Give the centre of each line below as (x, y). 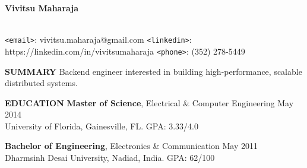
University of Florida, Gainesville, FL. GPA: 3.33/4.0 (102, 126)
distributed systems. (41, 83)
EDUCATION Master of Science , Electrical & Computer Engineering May (149, 102)
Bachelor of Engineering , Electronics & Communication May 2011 (131, 146)
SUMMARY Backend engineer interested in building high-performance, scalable (153, 71)
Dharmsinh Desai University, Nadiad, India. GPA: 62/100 (110, 158)
